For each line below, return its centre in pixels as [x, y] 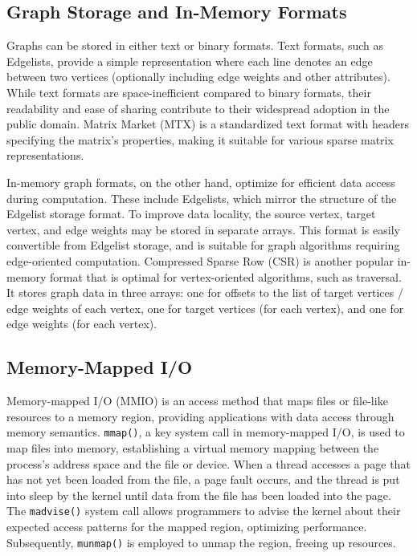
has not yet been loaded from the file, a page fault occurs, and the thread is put [203, 479]
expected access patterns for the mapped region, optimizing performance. [187, 526]
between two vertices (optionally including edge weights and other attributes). [198, 77]
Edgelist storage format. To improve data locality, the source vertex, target [191, 214]
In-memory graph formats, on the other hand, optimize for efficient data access [201, 182]
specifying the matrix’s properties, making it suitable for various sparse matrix [200, 139]
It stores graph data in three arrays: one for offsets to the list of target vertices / [205, 292]
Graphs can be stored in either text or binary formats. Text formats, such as [195, 45]
